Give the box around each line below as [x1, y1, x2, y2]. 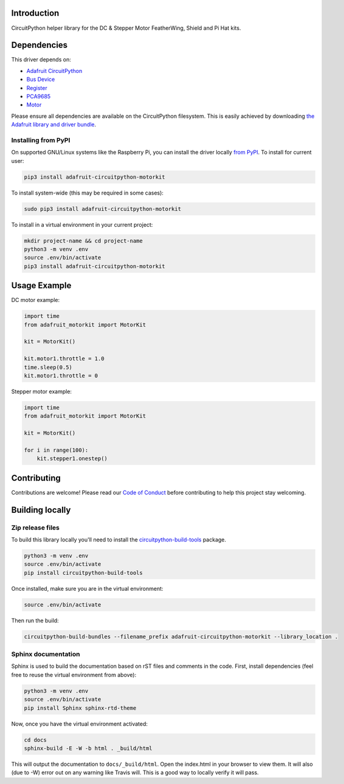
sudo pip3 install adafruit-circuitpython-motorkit [24, 205, 182, 212]
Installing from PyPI [11, 136, 71, 144]
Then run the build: [11, 617, 59, 624]
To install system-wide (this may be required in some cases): [11, 189, 164, 196]
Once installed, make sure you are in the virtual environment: [11, 585, 163, 592]
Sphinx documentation [11, 650, 80, 659]
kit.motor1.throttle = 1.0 [24, 356, 105, 362]
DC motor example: [11, 297, 60, 304]
